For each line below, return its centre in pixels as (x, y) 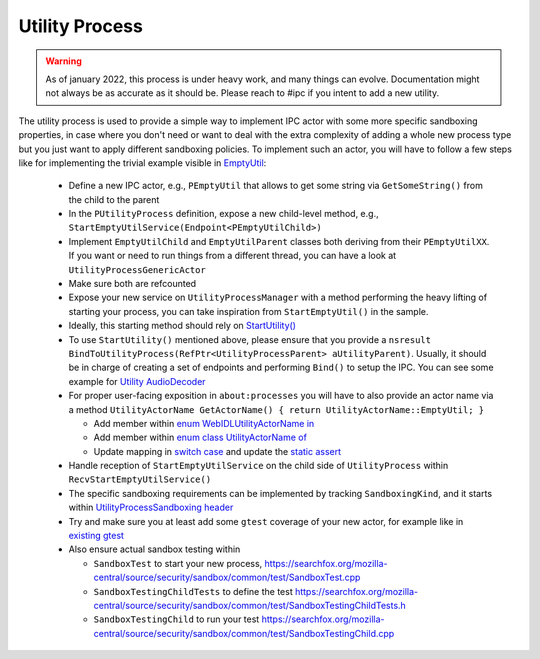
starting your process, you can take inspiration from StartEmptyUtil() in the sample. (248, 311)
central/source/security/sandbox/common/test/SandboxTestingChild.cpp (244, 633)
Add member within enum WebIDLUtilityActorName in (204, 423)
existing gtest (96, 536)
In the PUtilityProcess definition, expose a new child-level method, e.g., (223, 214)
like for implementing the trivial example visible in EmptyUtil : (142, 162)
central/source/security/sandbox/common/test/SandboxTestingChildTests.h (250, 605)
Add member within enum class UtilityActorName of (200, 437)
